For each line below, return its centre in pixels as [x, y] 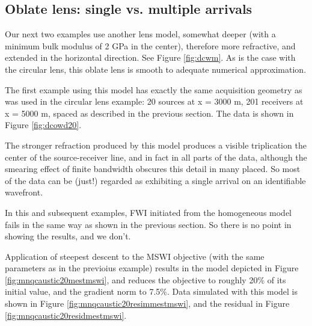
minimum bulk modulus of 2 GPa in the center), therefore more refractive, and [150, 45]
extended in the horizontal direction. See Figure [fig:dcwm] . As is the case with [150, 57]
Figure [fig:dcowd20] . [43, 125]
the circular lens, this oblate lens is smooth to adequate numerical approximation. [156, 69]
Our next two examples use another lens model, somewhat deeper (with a [140, 34]
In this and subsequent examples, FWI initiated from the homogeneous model [148, 212]
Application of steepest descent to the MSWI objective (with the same [135, 256]
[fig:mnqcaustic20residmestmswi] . [66, 315]
